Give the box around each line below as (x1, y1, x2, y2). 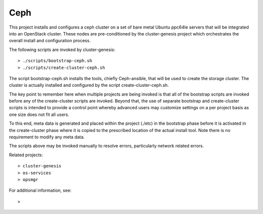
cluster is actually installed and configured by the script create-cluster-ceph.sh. (9, 82, 169, 88)
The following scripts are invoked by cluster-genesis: (9, 47, 115, 52)
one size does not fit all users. (9, 112, 70, 117)
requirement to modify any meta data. (9, 134, 85, 140)
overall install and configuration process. (9, 38, 91, 44)
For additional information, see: (9, 187, 72, 194)
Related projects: (9, 152, 43, 158)
